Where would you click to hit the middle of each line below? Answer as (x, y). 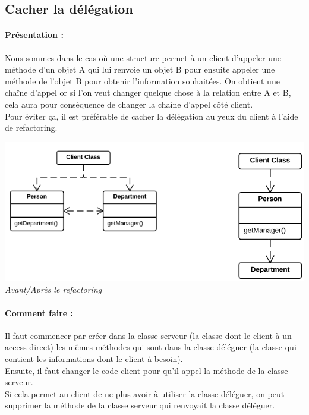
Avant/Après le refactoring (53, 289)
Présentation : (34, 35)
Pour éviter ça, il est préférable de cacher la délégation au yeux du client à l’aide (152, 116)
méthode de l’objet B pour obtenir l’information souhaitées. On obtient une (142, 81)
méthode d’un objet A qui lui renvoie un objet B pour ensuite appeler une (140, 69)
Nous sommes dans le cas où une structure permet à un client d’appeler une (143, 57)
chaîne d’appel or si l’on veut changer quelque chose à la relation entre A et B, (148, 92)
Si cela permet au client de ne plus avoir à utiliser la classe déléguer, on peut (145, 393)
